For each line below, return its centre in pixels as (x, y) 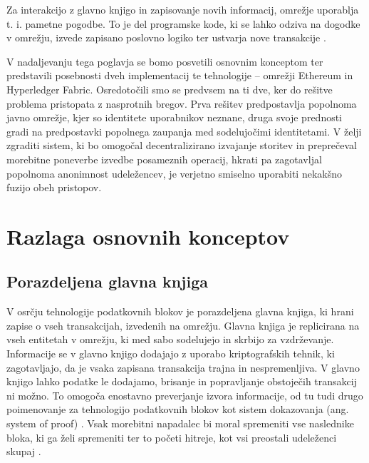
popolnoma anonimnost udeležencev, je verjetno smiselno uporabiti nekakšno (174, 173)
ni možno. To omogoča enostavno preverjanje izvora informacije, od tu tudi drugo (185, 395)
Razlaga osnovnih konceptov (148, 236)
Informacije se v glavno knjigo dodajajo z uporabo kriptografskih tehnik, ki (171, 353)
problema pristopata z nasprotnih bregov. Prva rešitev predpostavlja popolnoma (182, 103)
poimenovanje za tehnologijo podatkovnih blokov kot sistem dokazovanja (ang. (178, 409)
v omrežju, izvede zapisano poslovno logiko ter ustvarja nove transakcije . (166, 37)
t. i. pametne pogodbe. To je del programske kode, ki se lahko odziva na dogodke (183, 23)
